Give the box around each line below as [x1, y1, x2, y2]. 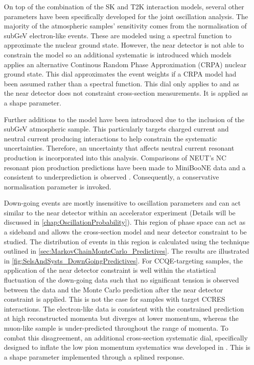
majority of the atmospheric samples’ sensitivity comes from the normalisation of [4, 21, 247, 31]
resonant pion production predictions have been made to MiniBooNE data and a [4, 162, 246, 172]
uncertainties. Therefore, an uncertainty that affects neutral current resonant [4, 143, 234, 153]
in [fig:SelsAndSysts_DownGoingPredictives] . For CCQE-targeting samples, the [4, 255, 243, 265]
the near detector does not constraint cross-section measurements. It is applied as [4, 88, 248, 98]
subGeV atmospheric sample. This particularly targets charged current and [4, 124, 229, 134]
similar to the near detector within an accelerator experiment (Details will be [4, 207, 236, 217]
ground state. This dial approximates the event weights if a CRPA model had [4, 69, 236, 79]
